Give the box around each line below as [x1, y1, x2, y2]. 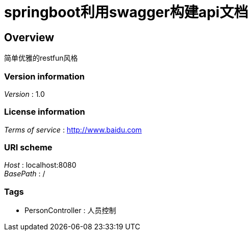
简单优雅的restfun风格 [4, 54, 78, 63]
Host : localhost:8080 [4, 161, 77, 170]
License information [4, 107, 85, 117]
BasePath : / [4, 169, 45, 178]
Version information [4, 71, 85, 82]
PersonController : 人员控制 [24, 206, 116, 215]
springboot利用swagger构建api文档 [4, 4, 248, 21]
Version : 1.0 [4, 89, 45, 98]
